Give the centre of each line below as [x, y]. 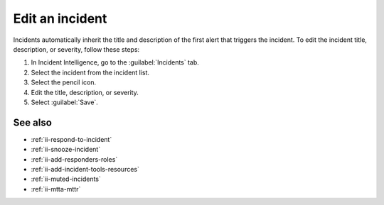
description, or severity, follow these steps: [76, 49]
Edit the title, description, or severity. [85, 92]
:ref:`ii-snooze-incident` [66, 150]
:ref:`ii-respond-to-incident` [71, 139]
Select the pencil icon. [63, 82]
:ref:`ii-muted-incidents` [66, 179]
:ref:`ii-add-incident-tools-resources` [85, 169]
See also [33, 122]
